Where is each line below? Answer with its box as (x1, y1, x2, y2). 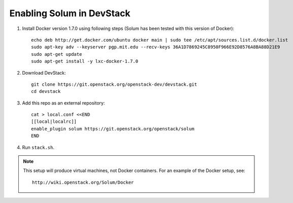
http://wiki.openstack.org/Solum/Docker (32, 179, 134, 185)
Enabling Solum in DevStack (9, 8, 131, 19)
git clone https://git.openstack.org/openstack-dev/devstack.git (31, 81, 198, 87)
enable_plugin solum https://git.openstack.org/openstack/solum (31, 126, 195, 131)
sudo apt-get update (31, 51, 82, 57)
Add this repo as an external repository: (22, 99, 105, 106)
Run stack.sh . (22, 144, 54, 150)
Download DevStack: (22, 70, 66, 76)
